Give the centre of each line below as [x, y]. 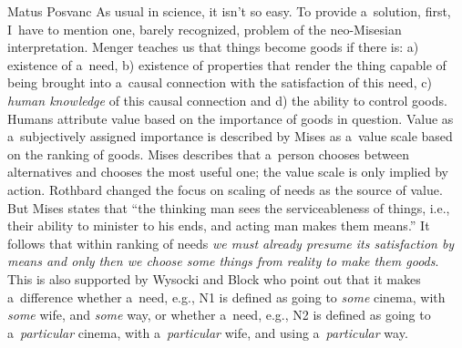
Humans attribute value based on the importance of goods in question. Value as [231, 118]
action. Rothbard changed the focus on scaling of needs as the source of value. [225, 189]
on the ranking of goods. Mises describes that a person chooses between [208, 154]
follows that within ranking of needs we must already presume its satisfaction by [231, 243]
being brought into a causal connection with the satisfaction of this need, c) [220, 82]
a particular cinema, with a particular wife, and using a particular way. [208, 332]
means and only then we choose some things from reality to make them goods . [223, 261]
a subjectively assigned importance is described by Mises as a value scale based [230, 136]
